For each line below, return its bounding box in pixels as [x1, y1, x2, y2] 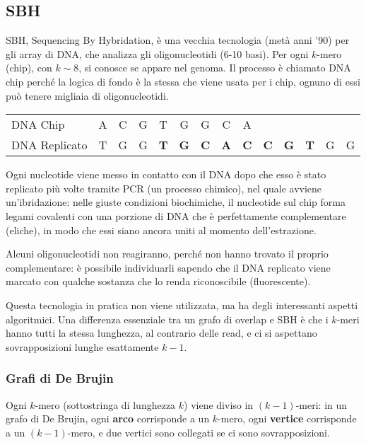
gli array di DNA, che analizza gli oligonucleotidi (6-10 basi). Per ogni [6, 46, 309, 61]
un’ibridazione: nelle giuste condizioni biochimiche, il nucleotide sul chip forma [6, 195, 346, 209]
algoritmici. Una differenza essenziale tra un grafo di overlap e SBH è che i [6, 311, 329, 326]
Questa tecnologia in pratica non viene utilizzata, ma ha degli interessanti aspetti [6, 297, 358, 312]
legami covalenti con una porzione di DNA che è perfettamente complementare [6, 208, 346, 223]
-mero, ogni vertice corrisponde [218, 411, 357, 426]
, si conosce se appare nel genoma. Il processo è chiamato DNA [78, 60, 351, 75]
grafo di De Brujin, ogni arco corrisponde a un [6, 411, 210, 426]
